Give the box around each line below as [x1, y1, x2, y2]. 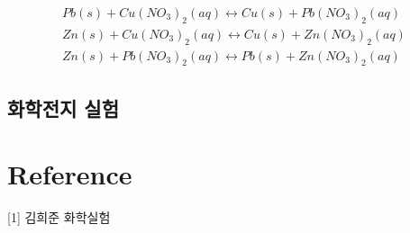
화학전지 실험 [7, 94, 119, 121]
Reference [7, 156, 132, 193]
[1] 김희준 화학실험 [7, 208, 111, 227]
